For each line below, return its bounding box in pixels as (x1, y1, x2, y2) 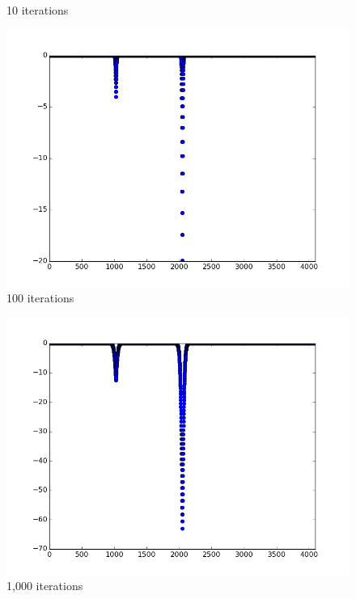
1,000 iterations (6, 577, 83, 594)
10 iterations (6, 2, 69, 18)
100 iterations (6, 289, 74, 306)
